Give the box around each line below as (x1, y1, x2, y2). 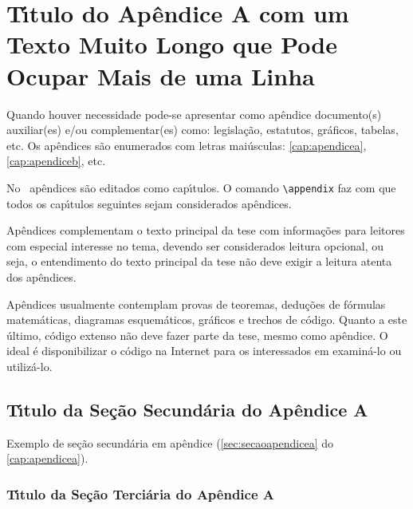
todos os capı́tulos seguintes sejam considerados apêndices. (6, 195, 292, 211)
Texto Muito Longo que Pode (6, 28, 337, 61)
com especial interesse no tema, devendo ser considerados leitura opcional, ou (6, 237, 384, 254)
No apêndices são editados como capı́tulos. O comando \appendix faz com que (6, 179, 396, 195)
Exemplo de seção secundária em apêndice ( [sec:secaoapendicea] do (6, 434, 333, 451)
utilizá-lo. (6, 357, 53, 374)
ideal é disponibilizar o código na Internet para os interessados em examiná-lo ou (6, 342, 402, 359)
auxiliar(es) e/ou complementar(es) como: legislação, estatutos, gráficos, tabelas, (6, 121, 399, 138)
